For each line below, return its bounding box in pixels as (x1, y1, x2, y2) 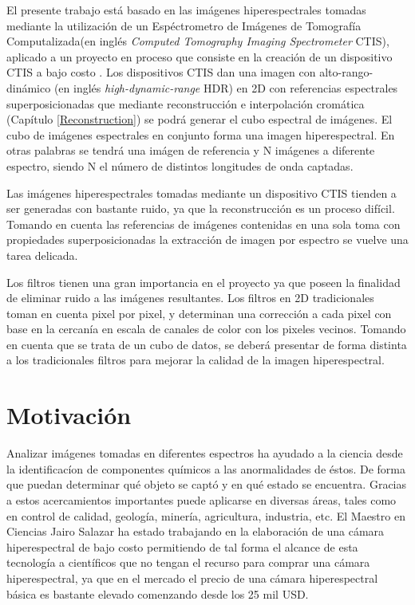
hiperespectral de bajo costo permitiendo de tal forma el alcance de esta (6, 538, 358, 555)
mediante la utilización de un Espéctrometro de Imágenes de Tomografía (6, 17, 362, 33)
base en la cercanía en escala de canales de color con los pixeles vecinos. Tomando (6, 320, 406, 337)
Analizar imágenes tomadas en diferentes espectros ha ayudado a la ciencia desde (6, 445, 403, 462)
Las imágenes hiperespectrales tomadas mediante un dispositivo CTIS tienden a (6, 184, 397, 201)
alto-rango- (319, 64, 373, 81)
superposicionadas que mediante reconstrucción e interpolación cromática (6, 95, 365, 112)
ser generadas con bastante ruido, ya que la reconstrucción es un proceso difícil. (6, 200, 395, 217)
